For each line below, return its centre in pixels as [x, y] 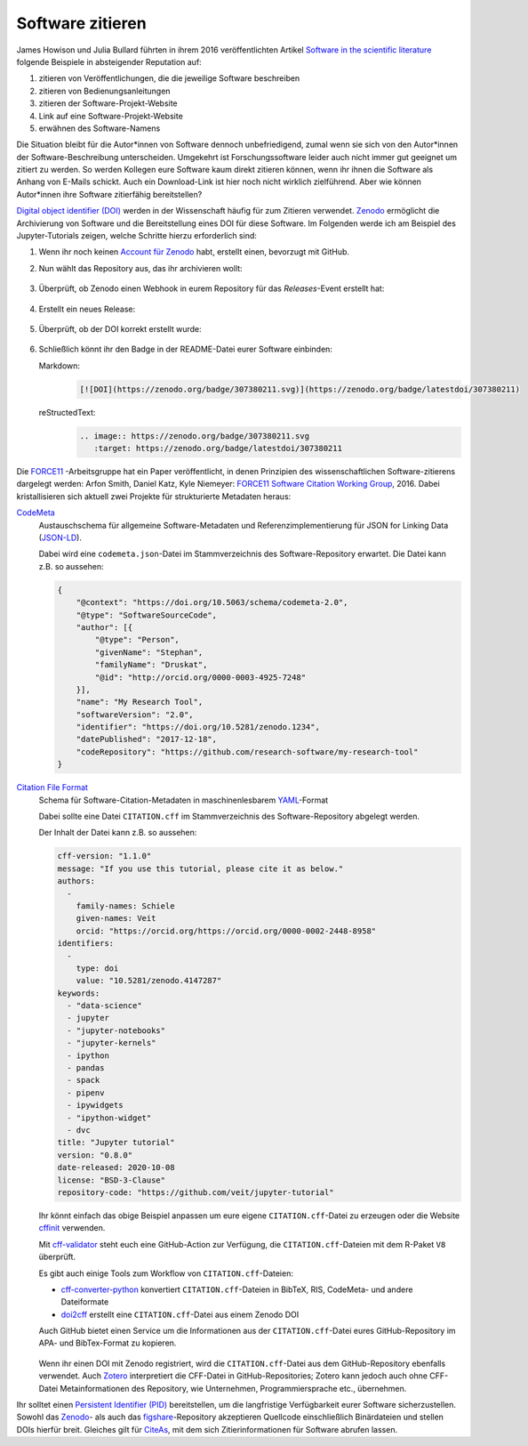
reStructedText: [67, 412]
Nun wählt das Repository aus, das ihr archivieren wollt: [141, 268]
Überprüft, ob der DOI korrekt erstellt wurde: [120, 328]
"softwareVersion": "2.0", [135, 715]
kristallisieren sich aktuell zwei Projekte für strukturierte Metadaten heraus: [154, 496]
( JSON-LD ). [60, 537]
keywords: [79, 993]
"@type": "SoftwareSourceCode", [147, 615]
